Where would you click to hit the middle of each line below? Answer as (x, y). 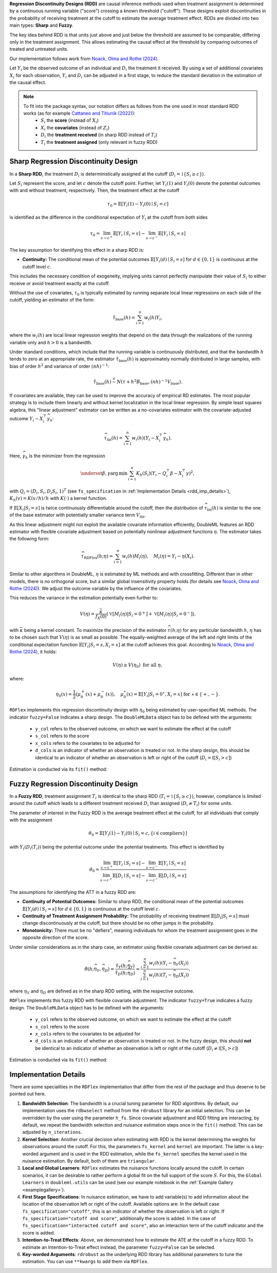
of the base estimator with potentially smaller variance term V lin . (78, 515)
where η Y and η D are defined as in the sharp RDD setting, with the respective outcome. (102, 991)
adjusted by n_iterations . (52, 1132)
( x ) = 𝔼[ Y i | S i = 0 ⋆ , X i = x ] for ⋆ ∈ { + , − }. (173, 694)
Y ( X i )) (182, 963)
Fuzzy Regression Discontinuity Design (74, 784)
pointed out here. (28, 1094)
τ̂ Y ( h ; (122, 966)
